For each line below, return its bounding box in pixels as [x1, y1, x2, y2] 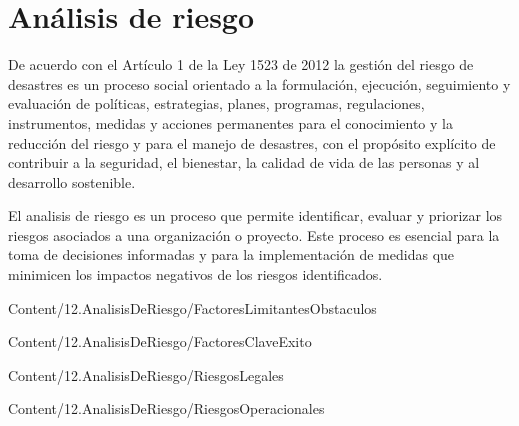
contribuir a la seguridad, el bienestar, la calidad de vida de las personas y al [8, 152, 480, 173]
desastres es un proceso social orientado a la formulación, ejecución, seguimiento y [8, 73, 511, 94]
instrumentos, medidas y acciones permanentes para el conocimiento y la [8, 112, 453, 133]
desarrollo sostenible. [8, 171, 136, 192]
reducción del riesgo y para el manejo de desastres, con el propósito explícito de [8, 132, 496, 153]
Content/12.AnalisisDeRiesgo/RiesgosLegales [8, 364, 284, 385]
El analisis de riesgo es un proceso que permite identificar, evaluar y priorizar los [8, 205, 503, 226]
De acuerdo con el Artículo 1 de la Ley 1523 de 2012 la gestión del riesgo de [8, 54, 474, 75]
